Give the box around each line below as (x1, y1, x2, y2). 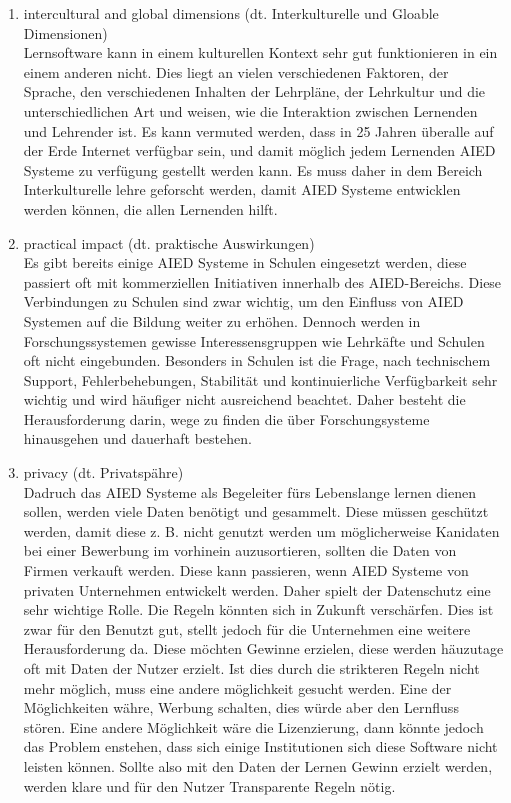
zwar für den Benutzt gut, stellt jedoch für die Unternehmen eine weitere (23, 618, 471, 639)
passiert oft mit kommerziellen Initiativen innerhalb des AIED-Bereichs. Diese (23, 271, 502, 292)
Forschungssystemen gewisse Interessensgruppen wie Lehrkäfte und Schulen (23, 330, 485, 351)
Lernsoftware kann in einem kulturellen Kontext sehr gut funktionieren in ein (23, 42, 498, 63)
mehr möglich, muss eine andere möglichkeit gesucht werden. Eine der (23, 677, 452, 698)
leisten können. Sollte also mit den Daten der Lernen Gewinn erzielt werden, (23, 755, 493, 776)
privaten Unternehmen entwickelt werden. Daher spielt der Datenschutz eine (23, 579, 491, 600)
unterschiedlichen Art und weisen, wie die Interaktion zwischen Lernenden (23, 100, 478, 121)
